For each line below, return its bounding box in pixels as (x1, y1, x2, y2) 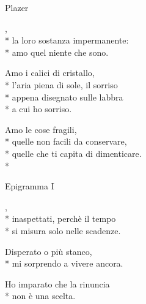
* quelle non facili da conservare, (5, 135, 127, 148)
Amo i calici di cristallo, (5, 66, 95, 79)
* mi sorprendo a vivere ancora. (5, 257, 123, 270)
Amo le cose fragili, (5, 123, 77, 135)
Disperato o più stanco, (5, 245, 92, 257)
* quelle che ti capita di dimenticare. (5, 146, 142, 159)
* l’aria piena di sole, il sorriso (5, 78, 118, 91)
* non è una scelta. (5, 289, 76, 302)
